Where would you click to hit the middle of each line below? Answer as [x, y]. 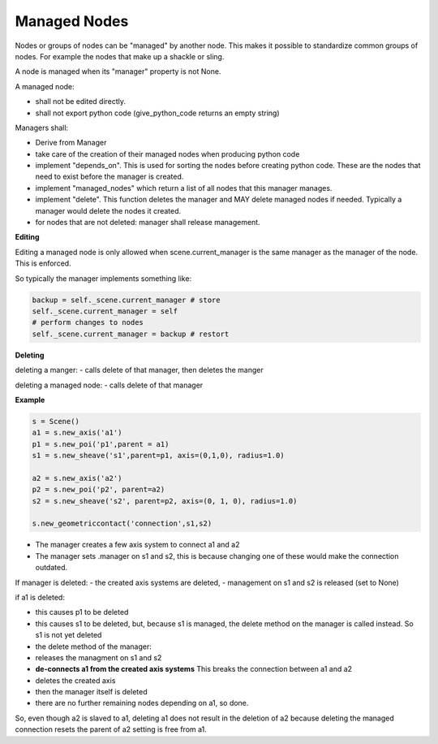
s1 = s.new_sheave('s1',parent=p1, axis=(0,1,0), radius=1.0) [158, 456]
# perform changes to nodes [88, 322]
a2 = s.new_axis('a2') [77, 478]
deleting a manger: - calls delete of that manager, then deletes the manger [139, 370]
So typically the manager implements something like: [103, 278]
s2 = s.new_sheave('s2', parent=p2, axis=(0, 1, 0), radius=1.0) [165, 501]
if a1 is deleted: [40, 597]
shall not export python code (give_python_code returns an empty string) [157, 113]
